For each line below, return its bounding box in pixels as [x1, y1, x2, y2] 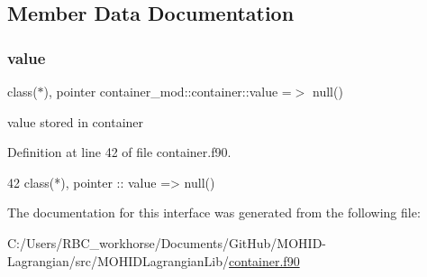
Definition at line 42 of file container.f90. [7, 143, 232, 162]
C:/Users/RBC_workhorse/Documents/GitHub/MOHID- [7, 233, 327, 252]
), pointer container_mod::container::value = [43, 82, 292, 100]
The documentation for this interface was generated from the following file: [7, 203, 421, 222]
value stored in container [7, 112, 144, 131]
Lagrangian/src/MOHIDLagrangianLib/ [7, 251, 230, 270]
